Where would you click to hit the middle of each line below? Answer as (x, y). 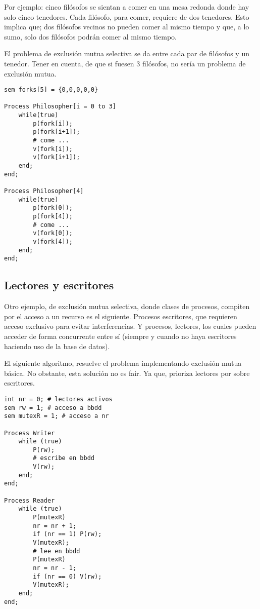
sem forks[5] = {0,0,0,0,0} (51, 90)
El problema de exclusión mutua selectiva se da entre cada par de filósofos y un (127, 53)
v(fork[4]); (53, 241)
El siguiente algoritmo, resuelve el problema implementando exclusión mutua (123, 363)
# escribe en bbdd (64, 458)
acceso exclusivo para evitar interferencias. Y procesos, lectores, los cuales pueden (130, 326)
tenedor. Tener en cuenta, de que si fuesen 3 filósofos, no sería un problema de (125, 63)
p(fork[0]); (53, 208)
